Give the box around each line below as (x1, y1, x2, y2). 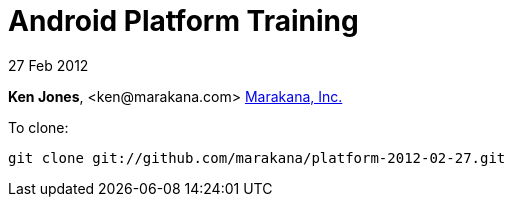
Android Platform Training (8, 4, 359, 38)
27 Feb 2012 (8, 56, 89, 74)
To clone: (8, 118, 69, 136)
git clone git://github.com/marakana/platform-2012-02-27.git (8, 149, 506, 166)
